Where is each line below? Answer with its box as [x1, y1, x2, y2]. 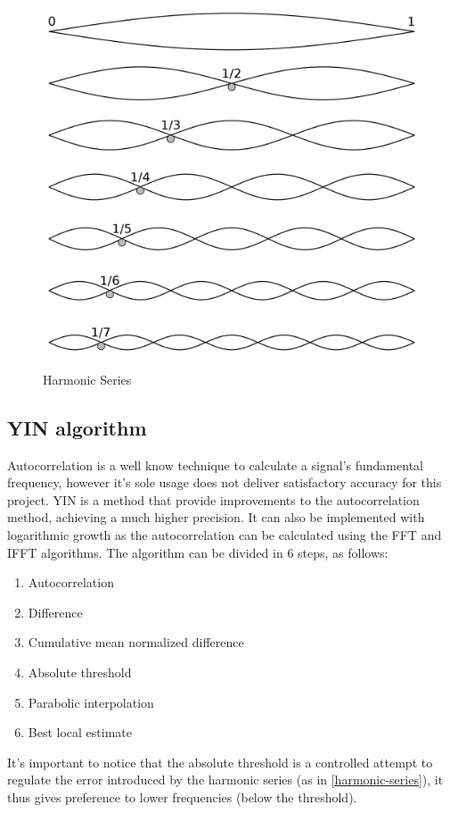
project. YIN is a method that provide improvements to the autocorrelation [7, 490, 420, 509]
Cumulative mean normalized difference [28, 633, 244, 651]
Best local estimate [28, 723, 132, 742]
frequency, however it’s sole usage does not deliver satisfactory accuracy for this [7, 473, 442, 492]
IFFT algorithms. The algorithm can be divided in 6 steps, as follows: [7, 543, 389, 561]
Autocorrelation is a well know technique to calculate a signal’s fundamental [7, 455, 423, 474]
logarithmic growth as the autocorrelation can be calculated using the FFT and [7, 526, 442, 544]
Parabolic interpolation [28, 693, 154, 711]
